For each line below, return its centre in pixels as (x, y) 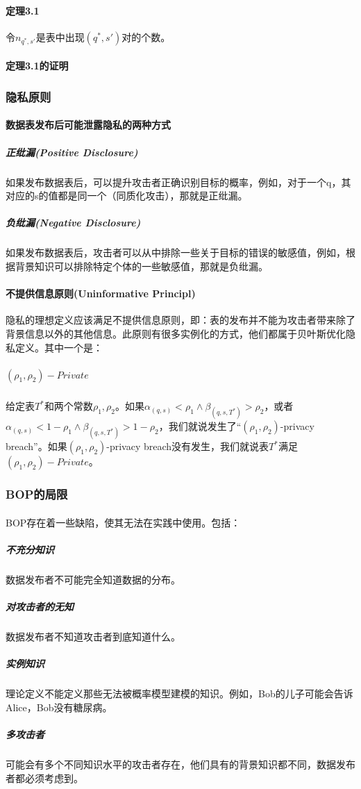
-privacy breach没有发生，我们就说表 (188, 446)
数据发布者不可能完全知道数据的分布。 (93, 580)
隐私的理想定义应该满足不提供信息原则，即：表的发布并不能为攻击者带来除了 (180, 320)
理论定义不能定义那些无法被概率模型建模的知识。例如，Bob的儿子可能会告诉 (179, 694)
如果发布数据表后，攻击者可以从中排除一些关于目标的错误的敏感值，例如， (176, 252)
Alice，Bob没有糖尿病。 (59, 707)
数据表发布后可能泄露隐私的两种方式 (88, 125)
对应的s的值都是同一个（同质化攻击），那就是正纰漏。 (127, 196)
